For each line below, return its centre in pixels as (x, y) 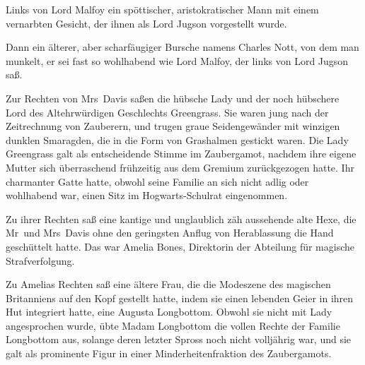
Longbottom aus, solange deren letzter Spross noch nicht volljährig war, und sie (179, 339)
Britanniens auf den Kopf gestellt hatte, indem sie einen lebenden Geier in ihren (180, 298)
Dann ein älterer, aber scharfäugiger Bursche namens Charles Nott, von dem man (182, 47)
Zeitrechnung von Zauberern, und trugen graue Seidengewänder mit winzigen (173, 126)
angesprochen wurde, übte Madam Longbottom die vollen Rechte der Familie (173, 325)
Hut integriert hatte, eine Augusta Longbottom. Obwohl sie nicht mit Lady (169, 312)
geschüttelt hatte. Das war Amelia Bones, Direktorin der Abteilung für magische (180, 246)
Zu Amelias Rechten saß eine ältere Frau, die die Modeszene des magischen (168, 284)
